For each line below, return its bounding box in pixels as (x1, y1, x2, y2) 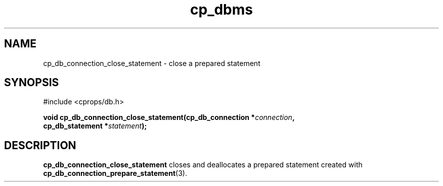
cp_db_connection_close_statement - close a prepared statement (43, 58, 260, 68)
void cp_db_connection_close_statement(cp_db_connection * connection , (43, 113, 295, 122)
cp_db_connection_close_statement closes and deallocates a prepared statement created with (43, 160, 363, 169)
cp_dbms (190, 1, 253, 18)
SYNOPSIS (4, 76, 59, 89)
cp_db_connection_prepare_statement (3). (43, 169, 187, 178)
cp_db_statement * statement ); (43, 121, 147, 131)
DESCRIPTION (4, 139, 76, 152)
